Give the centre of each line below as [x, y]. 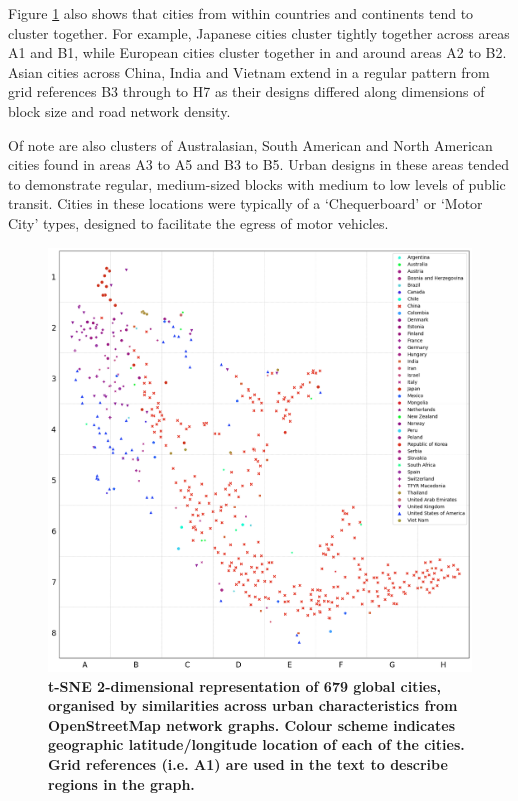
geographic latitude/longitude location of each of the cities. [256, 744]
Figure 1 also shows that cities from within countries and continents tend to [241, 13]
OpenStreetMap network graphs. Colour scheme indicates [252, 724]
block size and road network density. [119, 110]
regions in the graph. [121, 783]
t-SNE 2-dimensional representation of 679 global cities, [245, 685]
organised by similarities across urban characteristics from [253, 705]
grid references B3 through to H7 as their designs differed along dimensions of [246, 91]
